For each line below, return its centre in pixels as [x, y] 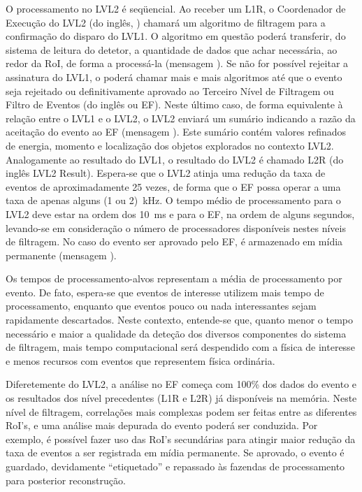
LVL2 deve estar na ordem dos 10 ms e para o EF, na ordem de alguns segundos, [180, 214]
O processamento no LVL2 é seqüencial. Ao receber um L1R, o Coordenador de [176, 8]
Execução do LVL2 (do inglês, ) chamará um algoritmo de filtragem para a [166, 22]
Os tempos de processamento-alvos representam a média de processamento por [174, 278]
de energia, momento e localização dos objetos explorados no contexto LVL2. [170, 145]
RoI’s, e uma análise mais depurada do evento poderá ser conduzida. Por [162, 425]
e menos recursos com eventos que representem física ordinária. [140, 360]
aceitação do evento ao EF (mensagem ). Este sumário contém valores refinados [176, 132]
